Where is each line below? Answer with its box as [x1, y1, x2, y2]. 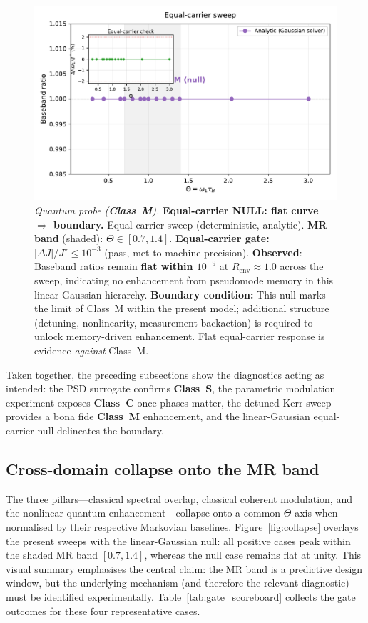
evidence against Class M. [34, 342, 149, 357]
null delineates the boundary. [37, 422, 164, 437]
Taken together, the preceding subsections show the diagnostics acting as [6, 367, 324, 382]
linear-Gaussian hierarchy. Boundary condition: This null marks [34, 286, 326, 301]
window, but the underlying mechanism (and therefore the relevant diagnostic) [6, 575, 349, 590]
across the [280, 259, 324, 274]
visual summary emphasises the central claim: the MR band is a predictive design [6, 561, 363, 576]
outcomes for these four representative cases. [6, 603, 200, 618]
